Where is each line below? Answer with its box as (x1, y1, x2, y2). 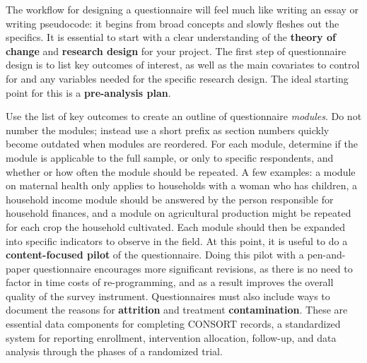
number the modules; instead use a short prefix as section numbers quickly (6, 122, 330, 137)
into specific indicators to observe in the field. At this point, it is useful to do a (6, 233, 348, 248)
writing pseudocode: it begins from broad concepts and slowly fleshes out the (6, 16, 339, 30)
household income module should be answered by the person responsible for (6, 191, 334, 206)
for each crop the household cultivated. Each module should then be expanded (6, 219, 345, 234)
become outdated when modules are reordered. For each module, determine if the (6, 136, 358, 151)
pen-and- (307, 247, 346, 262)
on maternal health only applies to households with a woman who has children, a (6, 178, 358, 193)
